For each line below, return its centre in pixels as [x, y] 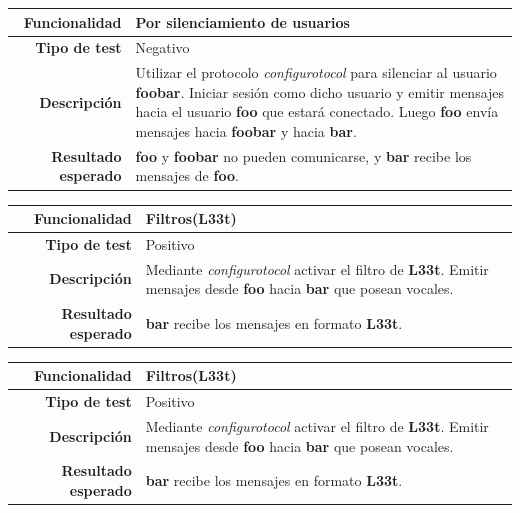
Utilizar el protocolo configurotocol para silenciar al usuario [316, 72]
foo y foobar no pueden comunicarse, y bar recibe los [303, 155]
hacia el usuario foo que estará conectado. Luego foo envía [317, 111]
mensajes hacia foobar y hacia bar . [246, 130]
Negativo [162, 47]
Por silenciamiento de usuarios [242, 21]
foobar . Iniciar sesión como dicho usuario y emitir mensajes [320, 91]
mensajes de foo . [187, 175]
